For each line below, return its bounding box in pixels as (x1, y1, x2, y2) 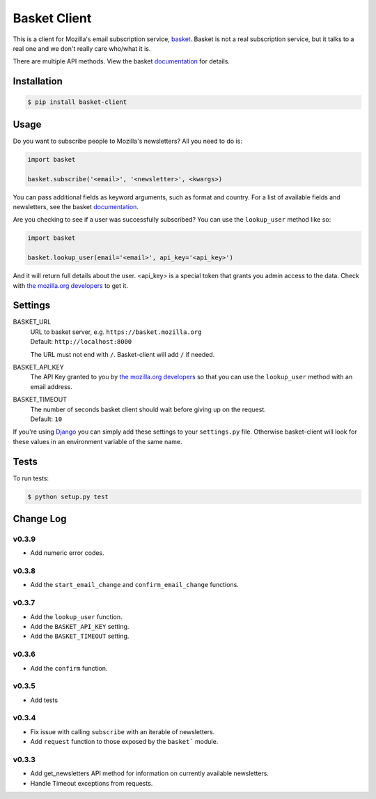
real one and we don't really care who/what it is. (13, 44, 151, 52)
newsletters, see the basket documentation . (13, 202, 139, 211)
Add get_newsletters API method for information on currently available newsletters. (30, 769, 269, 777)
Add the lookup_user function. (30, 612, 123, 621)
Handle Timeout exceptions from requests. (30, 779, 153, 787)
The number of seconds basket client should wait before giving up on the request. (30, 405, 266, 413)
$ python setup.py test (27, 492, 109, 501)
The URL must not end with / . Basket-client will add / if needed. (30, 350, 215, 358)
